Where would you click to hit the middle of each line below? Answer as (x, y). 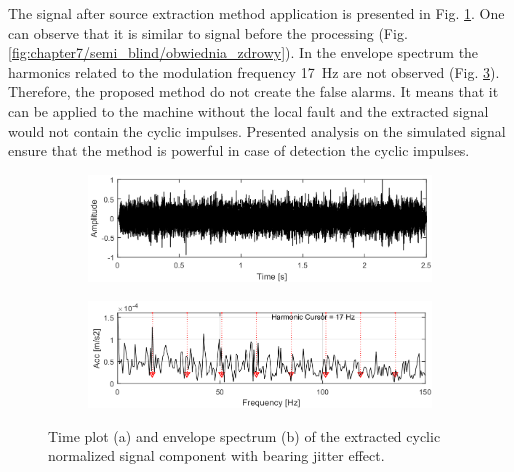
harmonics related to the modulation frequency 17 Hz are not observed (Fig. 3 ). (254, 71)
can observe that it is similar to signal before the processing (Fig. (208, 32)
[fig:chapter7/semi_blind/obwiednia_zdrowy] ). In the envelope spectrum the (243, 52)
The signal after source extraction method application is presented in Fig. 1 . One (256, 13)
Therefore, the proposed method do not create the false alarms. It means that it (253, 91)
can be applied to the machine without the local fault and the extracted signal (248, 110)
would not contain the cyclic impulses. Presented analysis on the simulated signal (257, 130)
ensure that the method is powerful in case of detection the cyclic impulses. (239, 150)
